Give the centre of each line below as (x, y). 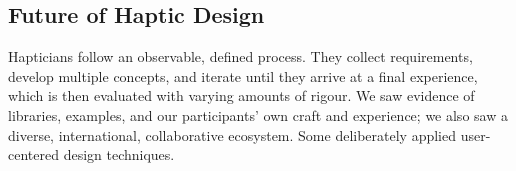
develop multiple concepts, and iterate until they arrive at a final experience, (243, 75)
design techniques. (119, 154)
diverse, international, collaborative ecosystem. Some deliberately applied (232, 134)
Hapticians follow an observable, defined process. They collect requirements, (240, 56)
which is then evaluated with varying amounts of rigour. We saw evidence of (241, 95)
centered (33, 154)
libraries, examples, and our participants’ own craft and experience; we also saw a (258, 114)
